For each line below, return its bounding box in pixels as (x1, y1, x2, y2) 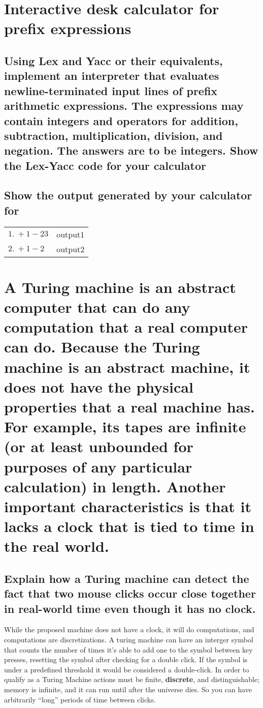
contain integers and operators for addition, (4, 112, 238, 128)
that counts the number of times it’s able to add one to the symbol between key (4, 644, 253, 655)
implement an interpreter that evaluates (4, 68, 219, 83)
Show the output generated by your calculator (4, 187, 252, 203)
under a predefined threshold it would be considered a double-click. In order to (4, 664, 249, 674)
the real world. (4, 536, 109, 556)
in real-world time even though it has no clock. (4, 600, 256, 616)
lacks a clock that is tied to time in (4, 516, 254, 537)
